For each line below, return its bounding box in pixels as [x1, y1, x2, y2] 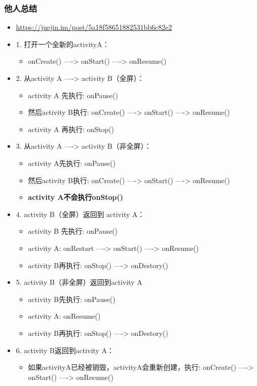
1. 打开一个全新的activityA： [16, 38, 110, 49]
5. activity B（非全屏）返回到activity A [16, 277, 142, 287]
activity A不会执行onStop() [28, 192, 123, 202]
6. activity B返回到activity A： [16, 345, 114, 355]
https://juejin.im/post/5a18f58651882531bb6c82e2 [16, 22, 172, 32]
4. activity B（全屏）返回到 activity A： [16, 208, 145, 219]
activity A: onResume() [28, 311, 100, 321]
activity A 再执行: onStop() [28, 123, 114, 134]
